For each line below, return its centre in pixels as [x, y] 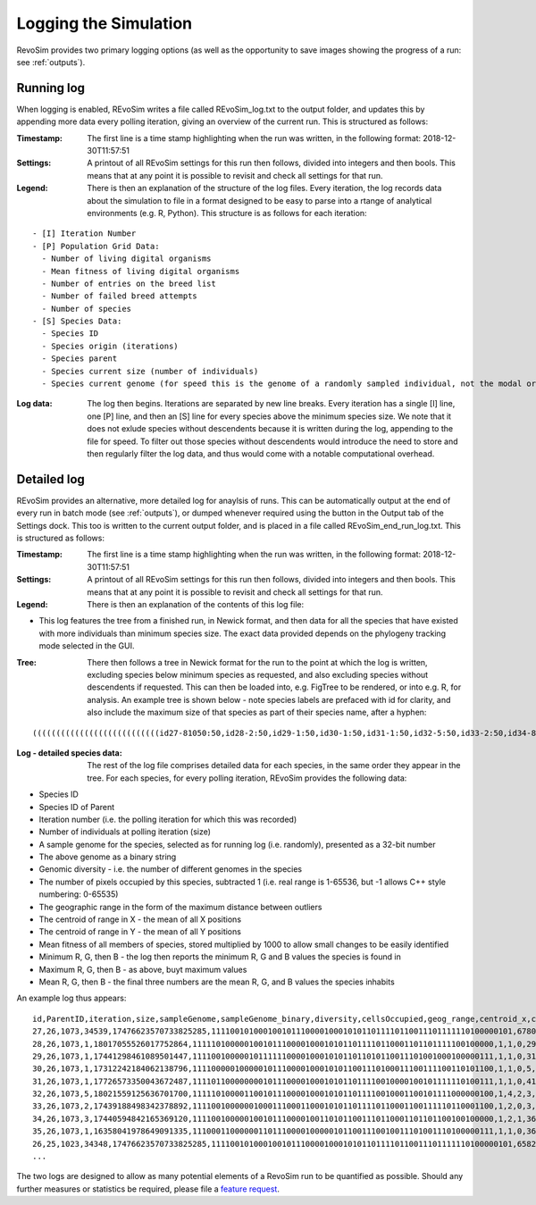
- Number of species [87, 309]
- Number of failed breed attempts [120, 296]
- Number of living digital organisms [126, 259]
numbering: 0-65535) [79, 894]
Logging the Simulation [104, 23]
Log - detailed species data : [69, 753]
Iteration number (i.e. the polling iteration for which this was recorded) [168, 819]
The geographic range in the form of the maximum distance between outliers [180, 907]
